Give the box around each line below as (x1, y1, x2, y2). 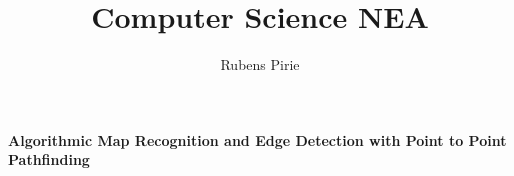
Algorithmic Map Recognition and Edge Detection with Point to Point (8, 129, 507, 150)
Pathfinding (8, 149, 90, 170)
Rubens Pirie (220, 54, 300, 75)
